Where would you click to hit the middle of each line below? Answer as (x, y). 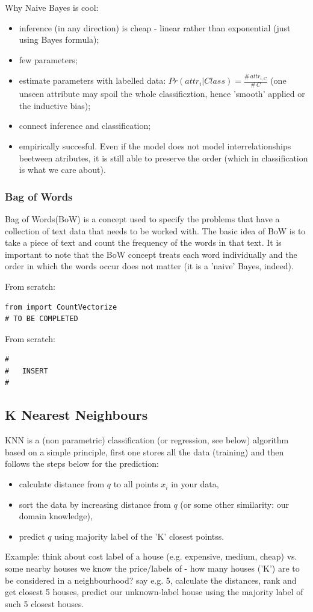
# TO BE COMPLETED (42, 319)
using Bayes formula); (59, 39)
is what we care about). (62, 170)
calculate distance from (62, 484)
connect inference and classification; (85, 126)
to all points (136, 484)
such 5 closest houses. (45, 603)
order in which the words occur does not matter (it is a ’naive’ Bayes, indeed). (149, 266)
